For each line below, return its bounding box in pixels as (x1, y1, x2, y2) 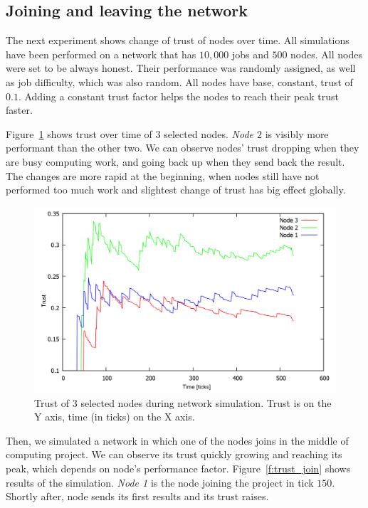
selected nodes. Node (164, 126, 254, 141)
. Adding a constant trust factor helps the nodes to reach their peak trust (18, 88, 340, 103)
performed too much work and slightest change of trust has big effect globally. (6, 182, 346, 197)
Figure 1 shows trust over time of (6, 126, 152, 141)
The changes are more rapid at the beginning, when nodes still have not (6, 168, 320, 183)
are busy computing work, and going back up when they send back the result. (6, 154, 345, 169)
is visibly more (265, 126, 329, 141)
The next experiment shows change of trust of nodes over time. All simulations (6, 33, 349, 48)
